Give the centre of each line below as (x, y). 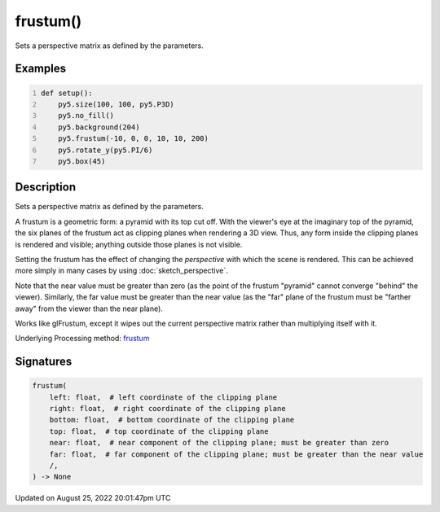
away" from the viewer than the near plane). (89, 309)
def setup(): (67, 93)
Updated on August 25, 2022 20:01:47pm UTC (93, 498)
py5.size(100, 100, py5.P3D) (116, 104)
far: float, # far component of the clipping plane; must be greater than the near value (236, 454)
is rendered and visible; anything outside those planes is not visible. (129, 244)
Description (46, 187)
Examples (41, 69)
